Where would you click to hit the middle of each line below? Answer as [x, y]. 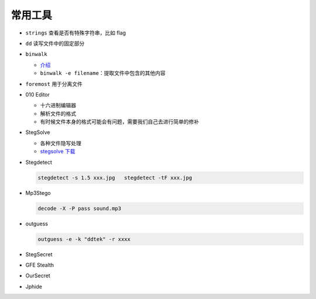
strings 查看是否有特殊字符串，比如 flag [75, 33]
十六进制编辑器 [58, 105]
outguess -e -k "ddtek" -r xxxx [84, 239]
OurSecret [38, 276]
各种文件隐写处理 [61, 143]
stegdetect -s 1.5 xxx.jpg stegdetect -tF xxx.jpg [115, 178]
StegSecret [39, 254]
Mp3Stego [38, 193]
